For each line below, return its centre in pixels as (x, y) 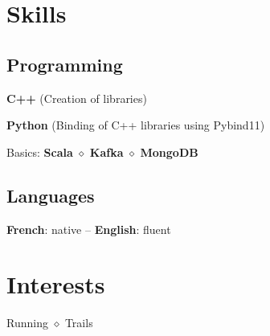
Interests (56, 284)
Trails (79, 323)
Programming (65, 64)
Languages (51, 195)
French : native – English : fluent (89, 229)
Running (27, 323)
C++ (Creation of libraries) (77, 98)
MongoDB (169, 152)
